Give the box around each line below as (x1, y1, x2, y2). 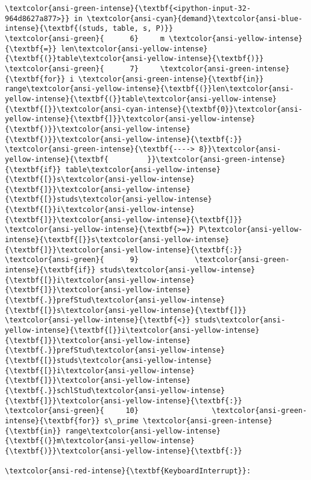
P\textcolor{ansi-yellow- (199, 225, 303, 234)
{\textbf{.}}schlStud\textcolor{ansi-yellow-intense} (5, 386, 225, 395)
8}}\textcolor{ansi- (199, 145, 281, 154)
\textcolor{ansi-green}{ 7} (5, 64, 139, 73)
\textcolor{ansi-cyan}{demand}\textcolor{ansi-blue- (87, 14, 303, 23)
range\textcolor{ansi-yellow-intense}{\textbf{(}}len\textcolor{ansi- (5, 85, 294, 94)
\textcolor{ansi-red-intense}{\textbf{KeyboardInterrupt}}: (5, 467, 251, 476)
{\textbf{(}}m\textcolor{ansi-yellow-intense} (5, 437, 195, 446)
